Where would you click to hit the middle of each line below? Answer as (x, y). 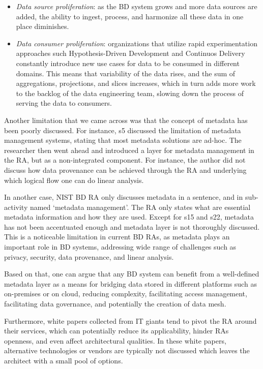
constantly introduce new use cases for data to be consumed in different (128, 63)
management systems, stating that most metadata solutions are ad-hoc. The (123, 140)
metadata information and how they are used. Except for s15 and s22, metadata (129, 217)
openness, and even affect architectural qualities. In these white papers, (115, 340)
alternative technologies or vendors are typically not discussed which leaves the (127, 350)
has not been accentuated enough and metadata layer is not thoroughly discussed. (132, 226)
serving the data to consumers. (64, 103)
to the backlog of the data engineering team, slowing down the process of (130, 93)
